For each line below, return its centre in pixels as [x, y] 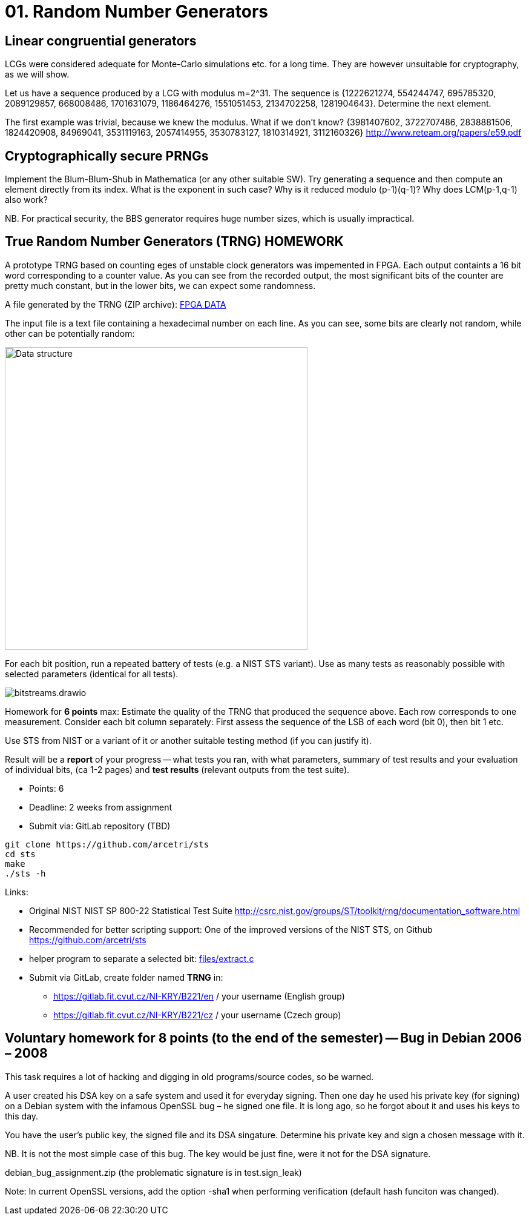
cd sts [20, 854]
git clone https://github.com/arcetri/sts [107, 844]
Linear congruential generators [101, 41]
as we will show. [37, 75]
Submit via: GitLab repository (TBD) [100, 826]
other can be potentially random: [70, 333]
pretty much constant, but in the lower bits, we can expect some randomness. [160, 285]
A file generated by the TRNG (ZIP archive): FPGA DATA [116, 304]
